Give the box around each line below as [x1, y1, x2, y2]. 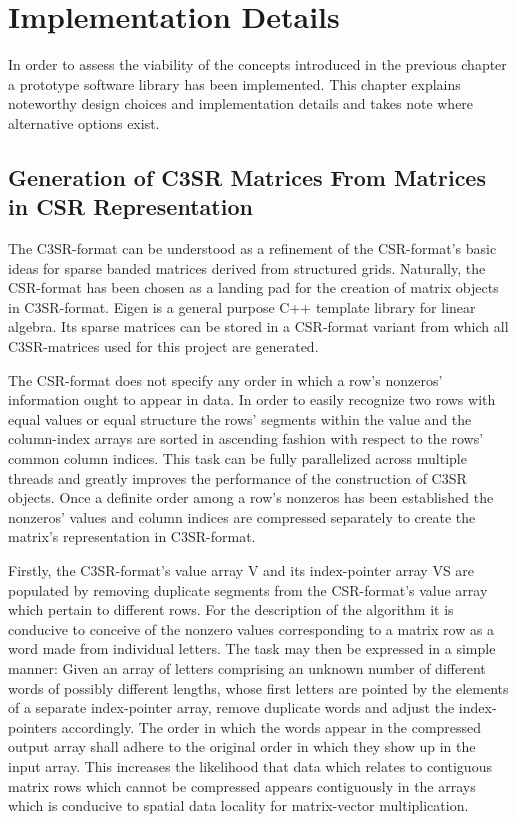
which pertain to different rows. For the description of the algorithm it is [8, 599, 454, 620]
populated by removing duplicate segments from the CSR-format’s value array [8, 579, 488, 600]
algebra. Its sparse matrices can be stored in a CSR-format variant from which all [8, 316, 509, 337]
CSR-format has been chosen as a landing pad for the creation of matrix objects [8, 277, 499, 298]
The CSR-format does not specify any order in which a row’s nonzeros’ [8, 369, 443, 390]
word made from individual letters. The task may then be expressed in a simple [8, 638, 496, 659]
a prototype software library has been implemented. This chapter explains [8, 73, 461, 94]
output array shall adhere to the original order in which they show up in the [8, 736, 476, 757]
